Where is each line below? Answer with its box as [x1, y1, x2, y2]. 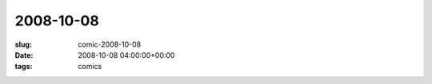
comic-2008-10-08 [78, 40, 142, 49]
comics [78, 62, 102, 71]
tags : [14, 62, 33, 71]
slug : [14, 40, 32, 49]
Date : [14, 50, 34, 59]
